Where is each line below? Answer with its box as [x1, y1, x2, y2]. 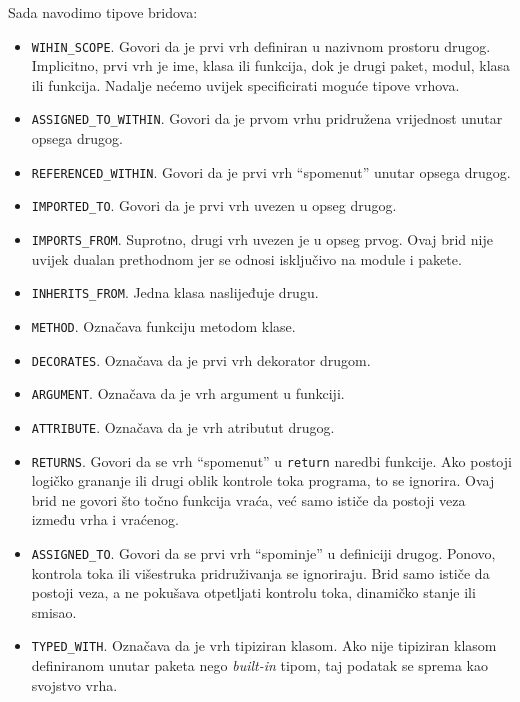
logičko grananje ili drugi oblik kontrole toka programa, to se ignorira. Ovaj [31, 470, 495, 491]
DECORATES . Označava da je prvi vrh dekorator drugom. [31, 349, 371, 370]
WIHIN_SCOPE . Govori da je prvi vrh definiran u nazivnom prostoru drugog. [31, 35, 491, 56]
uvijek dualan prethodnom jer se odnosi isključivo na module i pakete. [31, 248, 462, 269]
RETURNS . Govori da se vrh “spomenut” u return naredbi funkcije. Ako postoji [31, 450, 512, 471]
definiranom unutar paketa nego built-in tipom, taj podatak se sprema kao [31, 655, 489, 676]
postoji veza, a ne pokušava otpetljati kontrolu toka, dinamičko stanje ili [31, 582, 476, 603]
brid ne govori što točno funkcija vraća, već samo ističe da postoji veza [31, 489, 466, 510]
